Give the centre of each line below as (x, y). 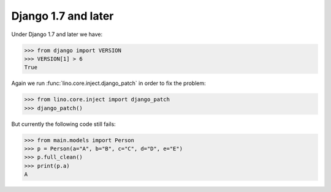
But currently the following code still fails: (63, 124)
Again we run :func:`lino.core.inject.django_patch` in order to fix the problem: (108, 83)
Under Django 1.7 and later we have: (57, 34)
